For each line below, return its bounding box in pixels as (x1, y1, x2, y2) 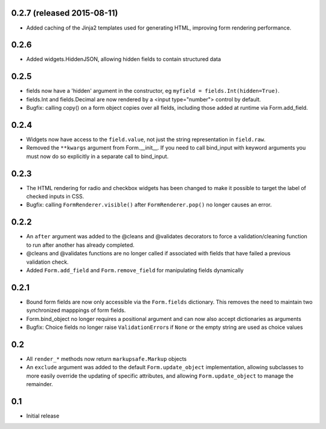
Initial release (26, 412, 60, 419)
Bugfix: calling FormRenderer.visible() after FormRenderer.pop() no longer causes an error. (26, 201, 272, 208)
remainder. (26, 381, 54, 388)
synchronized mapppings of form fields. (26, 307, 126, 314)
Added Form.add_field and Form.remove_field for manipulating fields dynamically (26, 266, 244, 274)
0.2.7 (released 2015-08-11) (11, 8, 118, 18)
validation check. (26, 258, 69, 265)
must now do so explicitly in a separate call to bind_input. (26, 153, 169, 160)
